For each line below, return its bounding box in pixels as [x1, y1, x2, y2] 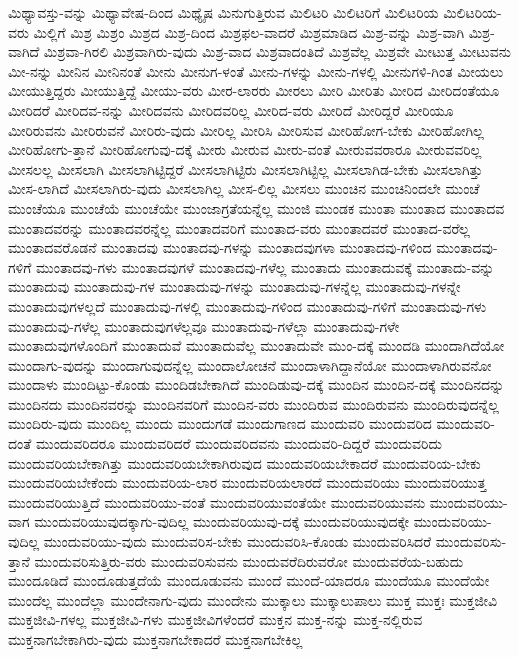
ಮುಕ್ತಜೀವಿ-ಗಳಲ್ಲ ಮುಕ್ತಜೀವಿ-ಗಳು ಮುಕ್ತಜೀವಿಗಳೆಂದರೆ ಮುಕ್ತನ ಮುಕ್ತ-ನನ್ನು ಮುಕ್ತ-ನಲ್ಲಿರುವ [8, 609, 423, 630]
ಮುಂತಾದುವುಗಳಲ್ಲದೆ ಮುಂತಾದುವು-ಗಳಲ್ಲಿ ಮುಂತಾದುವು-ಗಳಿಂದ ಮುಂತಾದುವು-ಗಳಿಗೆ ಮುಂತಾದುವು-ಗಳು [8, 295, 487, 316]
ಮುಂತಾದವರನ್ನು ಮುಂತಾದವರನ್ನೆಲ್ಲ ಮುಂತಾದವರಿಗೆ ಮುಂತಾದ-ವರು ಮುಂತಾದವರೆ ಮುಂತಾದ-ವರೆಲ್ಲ [8, 217, 470, 238]
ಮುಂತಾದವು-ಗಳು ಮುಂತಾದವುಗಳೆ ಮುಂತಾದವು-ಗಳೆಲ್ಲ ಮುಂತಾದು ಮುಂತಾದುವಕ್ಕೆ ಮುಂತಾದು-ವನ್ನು [35, 256, 495, 277]
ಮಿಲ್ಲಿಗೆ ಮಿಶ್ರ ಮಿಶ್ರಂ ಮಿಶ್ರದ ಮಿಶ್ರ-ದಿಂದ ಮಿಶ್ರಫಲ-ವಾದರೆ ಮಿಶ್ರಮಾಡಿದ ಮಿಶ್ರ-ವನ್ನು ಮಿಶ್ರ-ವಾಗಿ [33, 21, 465, 42]
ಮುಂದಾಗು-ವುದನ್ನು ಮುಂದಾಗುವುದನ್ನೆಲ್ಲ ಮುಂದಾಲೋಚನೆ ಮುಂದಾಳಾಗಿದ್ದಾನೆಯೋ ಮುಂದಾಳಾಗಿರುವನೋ [8, 354, 492, 375]
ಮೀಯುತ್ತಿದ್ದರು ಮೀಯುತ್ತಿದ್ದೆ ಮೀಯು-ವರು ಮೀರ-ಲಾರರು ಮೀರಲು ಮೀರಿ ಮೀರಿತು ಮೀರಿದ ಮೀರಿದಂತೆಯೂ [8, 80, 500, 101]
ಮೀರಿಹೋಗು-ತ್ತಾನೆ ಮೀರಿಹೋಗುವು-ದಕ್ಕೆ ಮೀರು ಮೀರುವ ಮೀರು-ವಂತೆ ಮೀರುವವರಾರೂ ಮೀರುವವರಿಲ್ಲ [8, 139, 482, 160]
